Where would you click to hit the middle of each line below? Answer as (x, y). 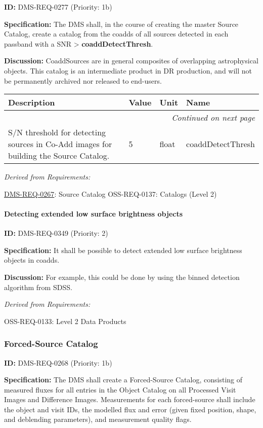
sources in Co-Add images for (60, 144)
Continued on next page (213, 118)
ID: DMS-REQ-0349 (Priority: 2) (56, 233)
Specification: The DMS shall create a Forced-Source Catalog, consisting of (123, 380)
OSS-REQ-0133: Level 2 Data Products (65, 321)
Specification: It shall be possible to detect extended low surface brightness (123, 250)
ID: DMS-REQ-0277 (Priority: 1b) (58, 7)
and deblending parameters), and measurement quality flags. (98, 419)
